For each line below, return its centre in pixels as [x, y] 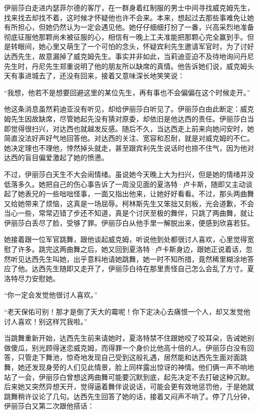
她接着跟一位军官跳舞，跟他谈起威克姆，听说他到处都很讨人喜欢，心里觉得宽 [129, 239]
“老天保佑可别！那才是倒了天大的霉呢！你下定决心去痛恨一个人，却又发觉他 [127, 312]
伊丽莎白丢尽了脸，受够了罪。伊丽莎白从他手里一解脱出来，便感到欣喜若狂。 [129, 222]
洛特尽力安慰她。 [32, 278]
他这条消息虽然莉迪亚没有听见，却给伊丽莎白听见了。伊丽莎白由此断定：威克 [129, 109]
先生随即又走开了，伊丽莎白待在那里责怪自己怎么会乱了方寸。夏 [150, 268]
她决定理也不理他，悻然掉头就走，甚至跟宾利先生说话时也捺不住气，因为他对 [129, 148]
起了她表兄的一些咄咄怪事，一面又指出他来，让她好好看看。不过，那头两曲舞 [129, 194]
